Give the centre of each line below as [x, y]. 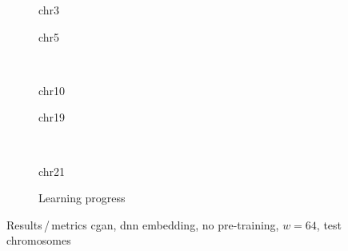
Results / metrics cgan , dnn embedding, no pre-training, [143, 224]
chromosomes [39, 240]
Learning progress [82, 198]
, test [329, 224]
